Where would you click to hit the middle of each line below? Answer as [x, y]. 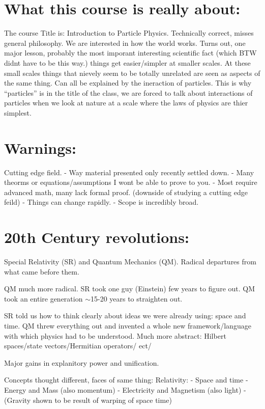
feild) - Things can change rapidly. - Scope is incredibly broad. [101, 202]
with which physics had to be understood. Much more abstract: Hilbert [115, 335]
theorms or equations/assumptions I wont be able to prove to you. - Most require [131, 182]
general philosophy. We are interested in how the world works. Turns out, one [125, 43]
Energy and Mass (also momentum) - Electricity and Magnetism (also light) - [125, 390]
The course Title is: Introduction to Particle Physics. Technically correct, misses [129, 33]
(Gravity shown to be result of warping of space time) [88, 400]
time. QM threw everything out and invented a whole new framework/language [128, 326]
